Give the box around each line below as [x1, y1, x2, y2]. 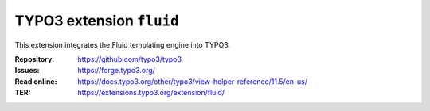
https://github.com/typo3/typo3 [77, 54, 182, 63]
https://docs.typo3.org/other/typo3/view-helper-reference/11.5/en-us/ [77, 76, 308, 86]
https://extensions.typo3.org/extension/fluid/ [77, 88, 225, 98]
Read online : [14, 76, 57, 86]
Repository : [14, 54, 55, 63]
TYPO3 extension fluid [14, 12, 179, 29]
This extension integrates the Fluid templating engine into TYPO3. [14, 40, 231, 49]
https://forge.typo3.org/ [77, 66, 155, 75]
